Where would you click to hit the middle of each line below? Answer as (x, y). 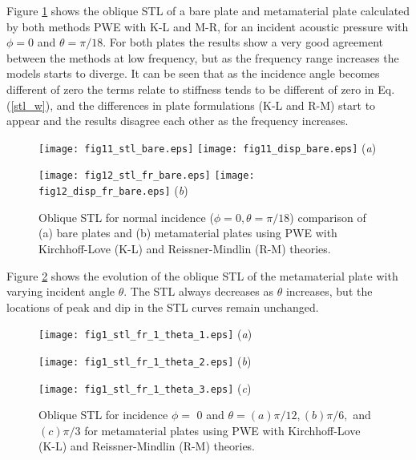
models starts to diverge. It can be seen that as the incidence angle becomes (193, 73)
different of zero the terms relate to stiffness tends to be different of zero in (190, 89)
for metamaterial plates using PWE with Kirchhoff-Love (222, 430)
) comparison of (328, 217)
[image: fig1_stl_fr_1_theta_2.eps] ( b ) (145, 360)
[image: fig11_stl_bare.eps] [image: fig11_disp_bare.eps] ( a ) (208, 147)
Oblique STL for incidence (103, 415)
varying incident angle (61, 291)
